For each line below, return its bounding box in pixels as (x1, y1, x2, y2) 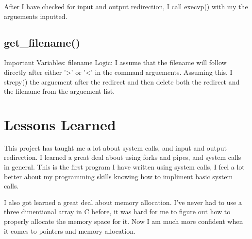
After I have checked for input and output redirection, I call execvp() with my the (4, 1, 248, 11)
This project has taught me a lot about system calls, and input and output (4, 142, 227, 153)
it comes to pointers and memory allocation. (4, 225, 135, 236)
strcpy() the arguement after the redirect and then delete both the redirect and (4, 76, 240, 86)
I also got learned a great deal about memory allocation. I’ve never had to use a (4, 197, 242, 207)
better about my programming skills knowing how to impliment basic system (4, 171, 233, 181)
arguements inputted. (4, 11, 67, 21)
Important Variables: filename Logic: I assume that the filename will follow (4, 57, 227, 68)
